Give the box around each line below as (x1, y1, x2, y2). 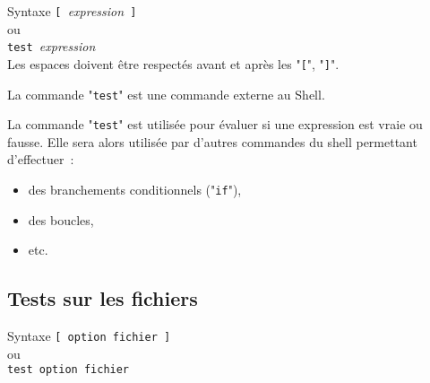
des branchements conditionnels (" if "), (28, 180, 242, 199)
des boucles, (28, 210, 94, 229)
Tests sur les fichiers (7, 284, 198, 312)
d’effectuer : (7, 150, 74, 169)
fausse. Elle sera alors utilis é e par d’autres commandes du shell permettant (7, 132, 417, 151)
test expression (7, 37, 96, 56)
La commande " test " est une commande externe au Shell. (7, 84, 325, 103)
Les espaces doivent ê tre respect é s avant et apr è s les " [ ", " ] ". (7, 54, 340, 73)
